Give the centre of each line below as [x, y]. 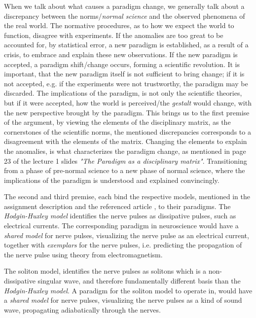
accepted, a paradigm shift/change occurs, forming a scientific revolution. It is [122, 64]
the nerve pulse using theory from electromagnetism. [83, 254]
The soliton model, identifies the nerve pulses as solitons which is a [105, 271]
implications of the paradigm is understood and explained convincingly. [112, 180]
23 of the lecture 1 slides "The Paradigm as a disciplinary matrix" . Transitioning [126, 160]
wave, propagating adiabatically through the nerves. [82, 309]
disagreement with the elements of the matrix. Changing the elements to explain [126, 141]
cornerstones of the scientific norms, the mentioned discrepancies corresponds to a [128, 131]
